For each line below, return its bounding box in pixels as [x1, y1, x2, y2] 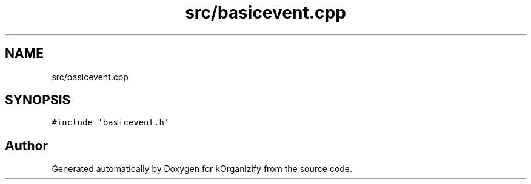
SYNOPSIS [5, 92, 71, 108]
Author [5, 138, 48, 153]
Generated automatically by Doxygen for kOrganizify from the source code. [52, 163, 353, 174]
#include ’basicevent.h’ [52, 118, 170, 128]
